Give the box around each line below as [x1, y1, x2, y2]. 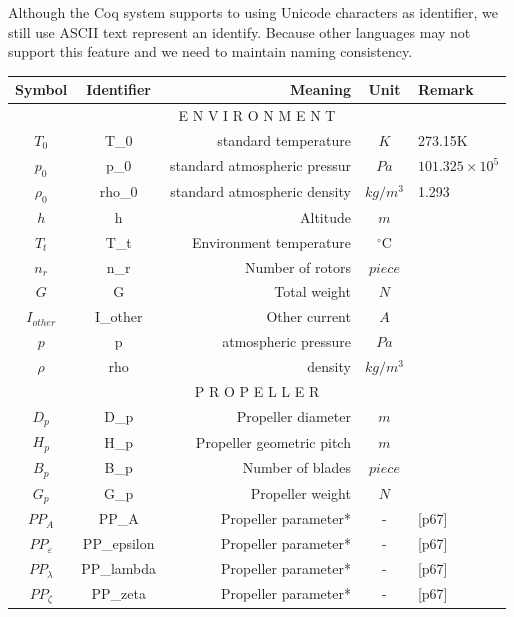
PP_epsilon [82, 533, 155, 554]
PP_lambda [81, 558, 157, 579]
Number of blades [242, 457, 351, 478]
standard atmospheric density [170, 181, 351, 202]
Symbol [15, 79, 68, 100]
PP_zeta [91, 583, 146, 604]
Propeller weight [250, 483, 351, 504]
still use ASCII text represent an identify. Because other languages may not [8, 21, 471, 42]
